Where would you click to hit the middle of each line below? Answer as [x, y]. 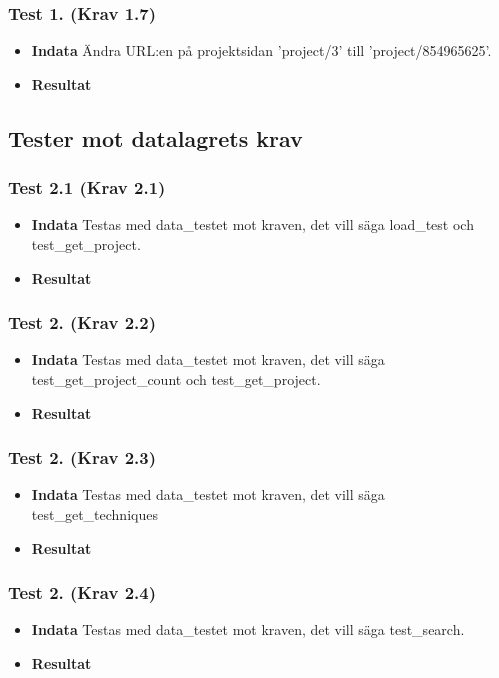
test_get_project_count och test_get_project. [176, 379]
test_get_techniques [94, 514]
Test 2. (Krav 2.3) [82, 457]
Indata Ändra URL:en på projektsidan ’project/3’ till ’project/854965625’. [261, 50]
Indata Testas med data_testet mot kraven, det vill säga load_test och [252, 224]
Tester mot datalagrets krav [155, 137]
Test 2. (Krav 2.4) [82, 592]
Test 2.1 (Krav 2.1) [87, 187]
